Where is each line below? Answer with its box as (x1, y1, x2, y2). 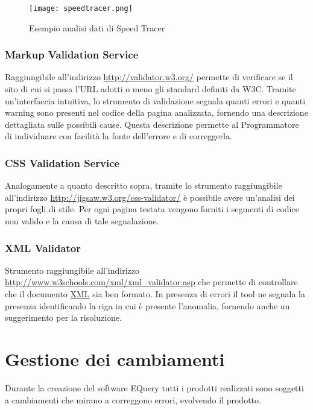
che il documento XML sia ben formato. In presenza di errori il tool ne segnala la (5, 288, 306, 300)
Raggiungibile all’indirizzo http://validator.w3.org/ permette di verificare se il (5, 71, 293, 83)
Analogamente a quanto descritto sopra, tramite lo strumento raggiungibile (5, 179, 282, 192)
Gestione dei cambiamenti (5, 347, 225, 371)
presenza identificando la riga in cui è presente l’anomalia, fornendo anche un (5, 299, 290, 312)
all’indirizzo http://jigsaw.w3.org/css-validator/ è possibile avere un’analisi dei (5, 191, 295, 203)
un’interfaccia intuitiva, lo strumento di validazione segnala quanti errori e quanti (5, 94, 306, 107)
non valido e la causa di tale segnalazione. (5, 215, 159, 227)
